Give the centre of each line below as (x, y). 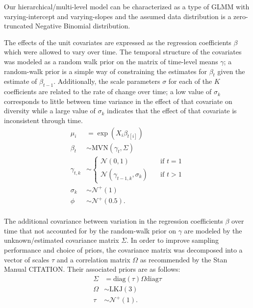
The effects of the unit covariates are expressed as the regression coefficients (118, 42)
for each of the (190, 81)
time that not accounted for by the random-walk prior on (90, 230)
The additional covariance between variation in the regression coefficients (114, 221)
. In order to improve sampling (173, 240)
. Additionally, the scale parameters (107, 81)
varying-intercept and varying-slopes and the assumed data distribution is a (118, 16)
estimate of (21, 81)
